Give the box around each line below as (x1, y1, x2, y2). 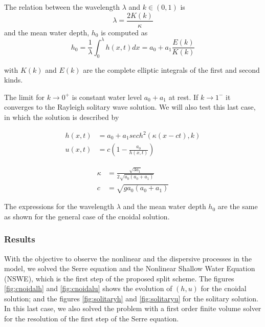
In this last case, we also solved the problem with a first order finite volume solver (4, 303, 261, 314)
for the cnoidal (201, 283, 247, 294)
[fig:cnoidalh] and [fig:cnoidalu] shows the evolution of (4, 283, 172, 294)
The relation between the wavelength (4, 2, 120, 12)
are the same (217, 201, 258, 212)
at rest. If (168, 91, 198, 102)
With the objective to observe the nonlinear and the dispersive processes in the (4, 253, 252, 263)
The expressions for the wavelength (4, 201, 114, 212)
